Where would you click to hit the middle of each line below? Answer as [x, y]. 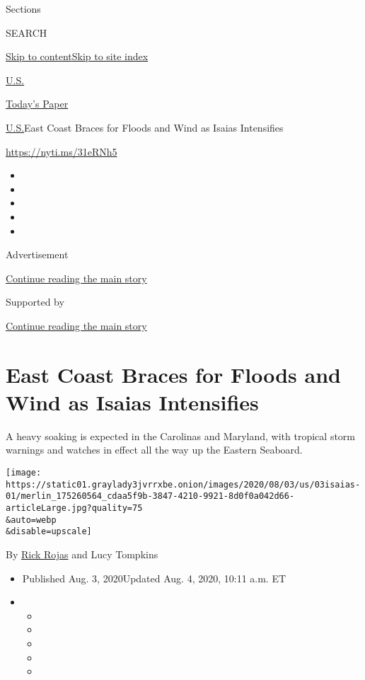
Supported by [35, 302]
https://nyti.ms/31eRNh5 [62, 151]
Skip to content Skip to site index [77, 56]
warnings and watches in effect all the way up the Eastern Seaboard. [154, 450]
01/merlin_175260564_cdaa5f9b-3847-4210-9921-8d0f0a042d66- [150, 496]
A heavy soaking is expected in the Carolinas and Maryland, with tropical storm [180, 436]
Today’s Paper [37, 104]
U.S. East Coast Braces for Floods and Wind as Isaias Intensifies [145, 127]
